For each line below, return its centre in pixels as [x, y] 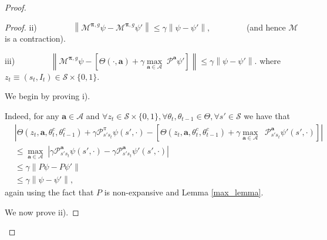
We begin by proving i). [48, 96]
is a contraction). [35, 38]
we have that [267, 115]
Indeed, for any [32, 115]
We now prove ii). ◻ [42, 212]
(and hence [266, 27]
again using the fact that [49, 192]
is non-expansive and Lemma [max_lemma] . [184, 192]
